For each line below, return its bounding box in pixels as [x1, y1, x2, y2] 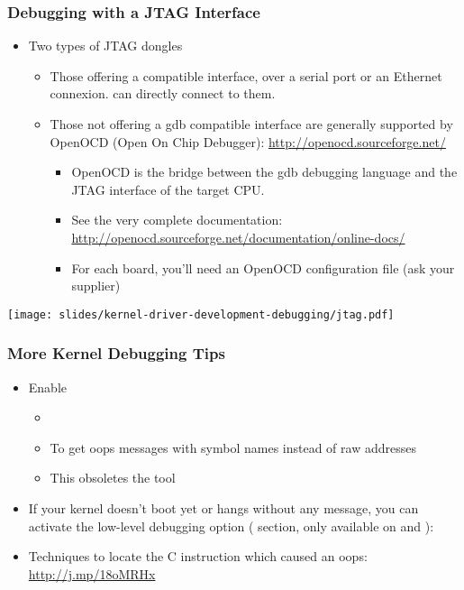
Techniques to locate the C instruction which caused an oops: [28, 547, 368, 566]
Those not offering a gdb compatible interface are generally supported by [50, 115, 453, 133]
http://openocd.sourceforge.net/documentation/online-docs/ [71, 227, 405, 246]
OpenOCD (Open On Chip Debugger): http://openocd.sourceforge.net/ [50, 132, 446, 151]
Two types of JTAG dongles [28, 36, 183, 55]
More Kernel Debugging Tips [7, 342, 225, 364]
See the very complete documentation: [71, 210, 283, 229]
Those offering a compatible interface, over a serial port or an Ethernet [50, 66, 442, 85]
